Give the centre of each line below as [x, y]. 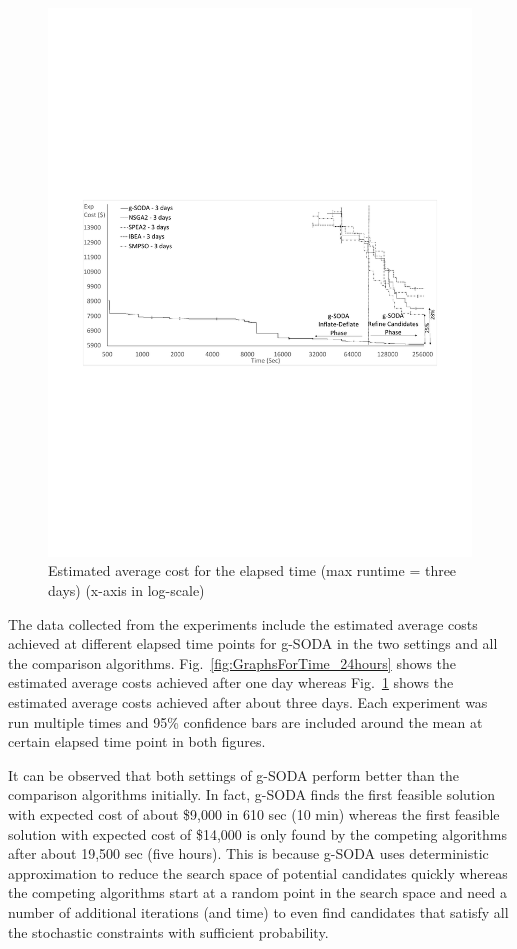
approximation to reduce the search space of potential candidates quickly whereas [258, 872]
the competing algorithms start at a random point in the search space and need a [257, 892]
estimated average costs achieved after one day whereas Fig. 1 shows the [231, 682]
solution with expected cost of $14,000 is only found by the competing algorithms [257, 833]
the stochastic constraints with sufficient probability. [168, 931]
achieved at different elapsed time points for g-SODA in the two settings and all [253, 643]
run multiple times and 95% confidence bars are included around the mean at [245, 721]
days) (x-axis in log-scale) [126, 590]
